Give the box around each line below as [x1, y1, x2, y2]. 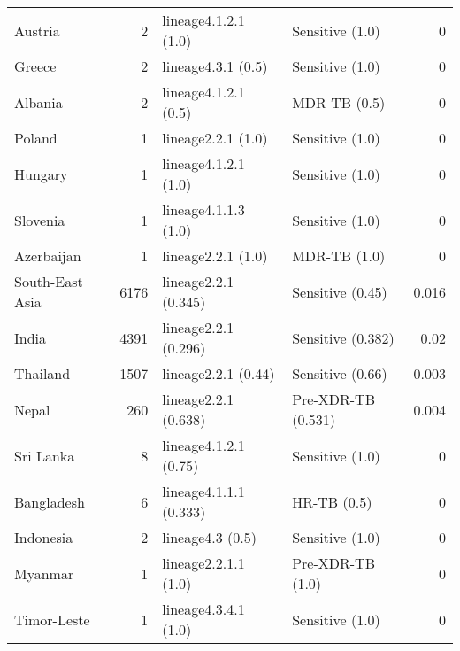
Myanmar [14, 562, 74, 584]
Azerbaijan [14, 245, 81, 266]
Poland [14, 128, 57, 148]
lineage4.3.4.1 [162, 599, 245, 619]
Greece [14, 56, 57, 76]
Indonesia [14, 527, 73, 547]
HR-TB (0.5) [292, 491, 372, 512]
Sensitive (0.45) [292, 281, 387, 302]
